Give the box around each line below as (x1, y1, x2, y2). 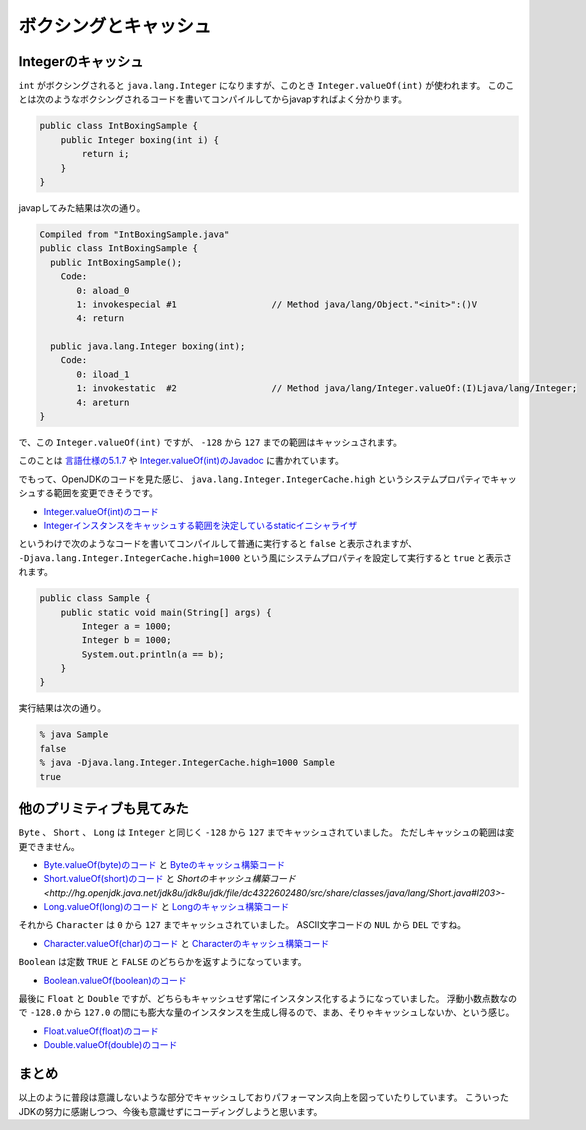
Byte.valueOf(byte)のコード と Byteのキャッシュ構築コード (43, 858, 286, 870)
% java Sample (39, 729, 109, 740)
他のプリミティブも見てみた (18, 800, 189, 817)
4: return (76, 313, 125, 324)
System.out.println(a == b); (81, 648, 225, 660)
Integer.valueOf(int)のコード (43, 505, 159, 517)
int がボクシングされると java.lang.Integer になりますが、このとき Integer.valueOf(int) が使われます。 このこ (18, 80, 515, 92)
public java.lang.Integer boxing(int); (50, 341, 246, 352)
